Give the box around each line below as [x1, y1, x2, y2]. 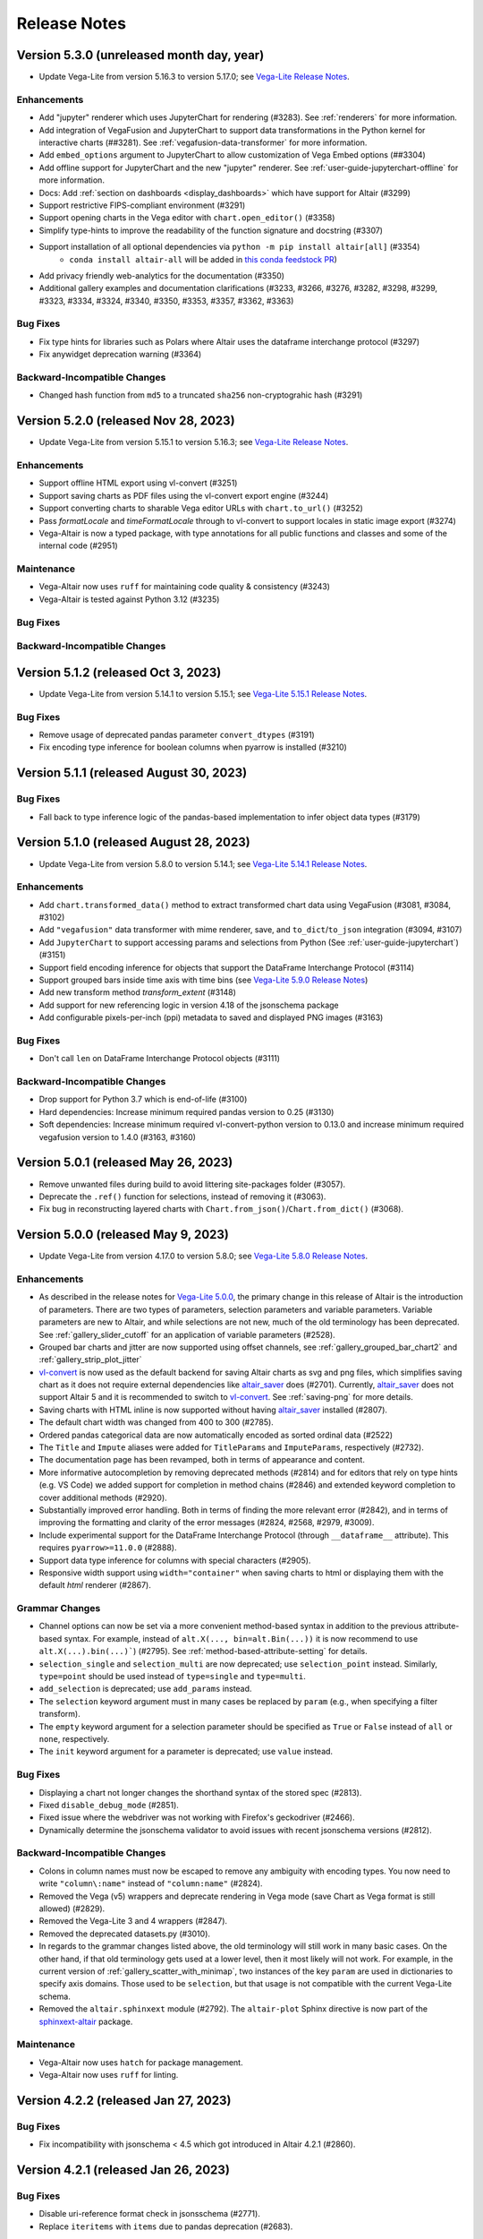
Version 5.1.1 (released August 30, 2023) [16, 766, 248, 781]
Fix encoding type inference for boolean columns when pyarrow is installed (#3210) [38, 742, 348, 752]
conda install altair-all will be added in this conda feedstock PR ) [69, 253, 337, 264]
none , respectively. [38, 1733, 110, 1744]
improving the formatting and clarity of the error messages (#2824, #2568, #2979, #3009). [38, 1517, 375, 1528]
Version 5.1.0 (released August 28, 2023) [16, 835, 250, 850]
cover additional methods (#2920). [38, 1492, 167, 1503]
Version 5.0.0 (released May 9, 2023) [16, 1227, 230, 1242]
